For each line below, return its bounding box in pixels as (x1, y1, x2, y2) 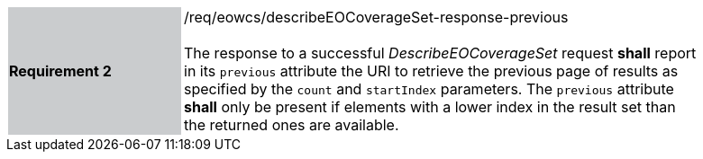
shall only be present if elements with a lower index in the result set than (184, 98, 676, 116)
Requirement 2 (9, 62, 112, 80)
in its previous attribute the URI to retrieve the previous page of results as (184, 62, 679, 80)
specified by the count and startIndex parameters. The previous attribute (184, 80, 674, 98)
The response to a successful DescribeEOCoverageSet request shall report (184, 44, 697, 62)
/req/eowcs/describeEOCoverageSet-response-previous (184, 8, 569, 26)
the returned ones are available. (184, 116, 399, 134)
